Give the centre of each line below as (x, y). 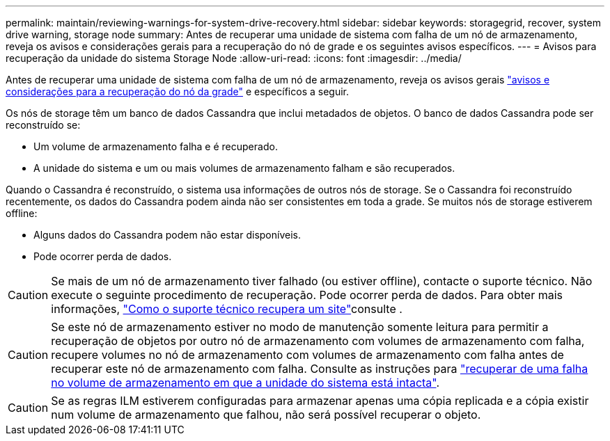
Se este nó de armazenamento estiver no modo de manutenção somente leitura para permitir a (300, 327)
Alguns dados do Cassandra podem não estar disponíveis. (167, 235)
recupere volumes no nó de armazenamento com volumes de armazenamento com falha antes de (307, 355)
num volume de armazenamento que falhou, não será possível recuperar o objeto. (266, 415)
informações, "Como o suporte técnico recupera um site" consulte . (227, 309)
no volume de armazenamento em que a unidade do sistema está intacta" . (245, 383)
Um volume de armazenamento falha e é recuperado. (156, 146)
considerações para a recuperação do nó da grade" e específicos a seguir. (177, 91)
